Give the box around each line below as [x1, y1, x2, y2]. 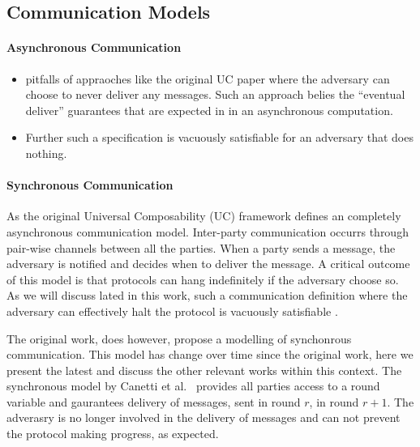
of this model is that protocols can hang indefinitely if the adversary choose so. [6, 270, 399, 287]
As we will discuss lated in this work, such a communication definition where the [6, 287, 408, 304]
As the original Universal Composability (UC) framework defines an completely [6, 207, 401, 224]
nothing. [25, 144, 67, 161]
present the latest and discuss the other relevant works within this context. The [6, 361, 402, 378]
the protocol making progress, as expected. [6, 425, 219, 442]
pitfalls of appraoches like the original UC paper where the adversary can [25, 70, 390, 87]
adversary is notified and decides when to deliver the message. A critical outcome [6, 255, 410, 272]
